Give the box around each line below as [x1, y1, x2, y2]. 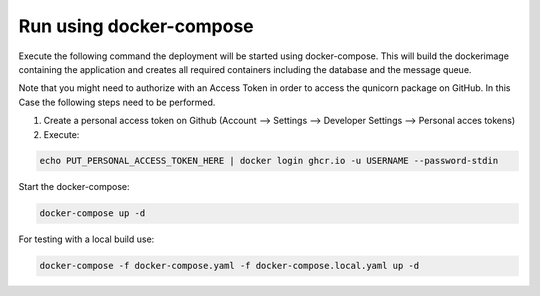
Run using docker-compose [18, 15, 254, 37]
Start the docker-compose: [18, 181, 130, 193]
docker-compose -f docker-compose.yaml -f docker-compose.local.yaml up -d [39, 260, 420, 272]
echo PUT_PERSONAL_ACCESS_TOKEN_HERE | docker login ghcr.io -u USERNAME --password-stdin [39, 155, 499, 167]
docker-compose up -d [39, 208, 146, 219]
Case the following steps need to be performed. [18, 96, 216, 108]
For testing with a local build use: [18, 233, 155, 245]
